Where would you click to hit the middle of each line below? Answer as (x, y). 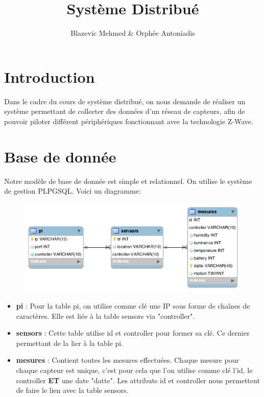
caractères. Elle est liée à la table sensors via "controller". (105, 316)
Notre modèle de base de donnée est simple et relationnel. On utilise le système (128, 181)
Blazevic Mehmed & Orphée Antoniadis (133, 33)
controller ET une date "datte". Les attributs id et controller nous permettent (138, 380)
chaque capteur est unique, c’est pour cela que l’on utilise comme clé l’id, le (134, 370)
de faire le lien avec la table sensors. (72, 390)
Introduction (50, 76)
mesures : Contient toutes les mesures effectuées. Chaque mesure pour (127, 360)
